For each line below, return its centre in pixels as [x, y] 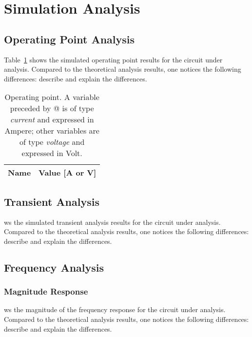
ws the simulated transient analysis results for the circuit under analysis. [112, 222]
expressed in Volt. [52, 153]
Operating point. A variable [52, 97]
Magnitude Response [46, 291]
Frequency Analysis [54, 267]
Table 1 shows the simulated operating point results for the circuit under [113, 59]
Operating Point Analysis [69, 39]
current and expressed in [52, 119]
